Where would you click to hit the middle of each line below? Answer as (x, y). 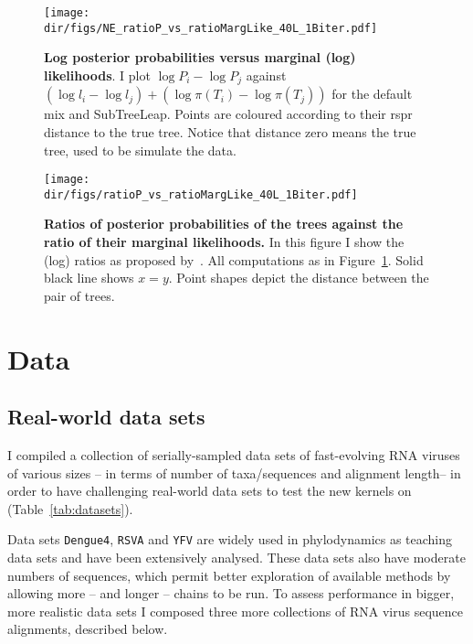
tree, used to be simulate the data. (140, 150)
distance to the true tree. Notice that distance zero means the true (230, 131)
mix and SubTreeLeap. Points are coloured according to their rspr (228, 114)
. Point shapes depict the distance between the (299, 278)
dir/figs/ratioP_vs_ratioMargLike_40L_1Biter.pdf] (201, 194)
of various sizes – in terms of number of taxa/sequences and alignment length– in (234, 472)
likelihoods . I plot (97, 75)
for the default (372, 94)
